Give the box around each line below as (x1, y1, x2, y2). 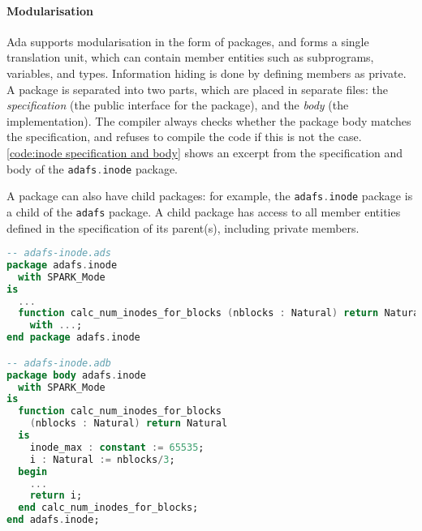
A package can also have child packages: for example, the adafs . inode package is (6, 187, 413, 204)
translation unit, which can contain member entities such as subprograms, (6, 49, 374, 66)
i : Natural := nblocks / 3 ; (29, 453, 175, 465)
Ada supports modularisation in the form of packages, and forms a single (6, 32, 369, 49)
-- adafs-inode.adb (6, 357, 111, 369)
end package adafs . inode (6, 332, 140, 344)
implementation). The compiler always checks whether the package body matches (6, 112, 411, 129)
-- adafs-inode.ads (6, 247, 111, 259)
